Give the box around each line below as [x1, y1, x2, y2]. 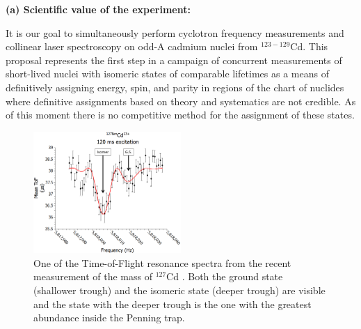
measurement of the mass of [33, 269, 152, 284]
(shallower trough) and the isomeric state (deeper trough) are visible [33, 283, 326, 298]
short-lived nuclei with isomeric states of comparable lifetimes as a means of [6, 66, 329, 81]
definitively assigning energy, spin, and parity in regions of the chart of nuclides [6, 79, 344, 94]
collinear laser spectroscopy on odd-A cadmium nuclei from [6, 39, 258, 54]
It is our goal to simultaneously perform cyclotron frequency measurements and [6, 25, 344, 40]
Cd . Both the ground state [166, 269, 283, 284]
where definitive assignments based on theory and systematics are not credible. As [6, 93, 356, 108]
